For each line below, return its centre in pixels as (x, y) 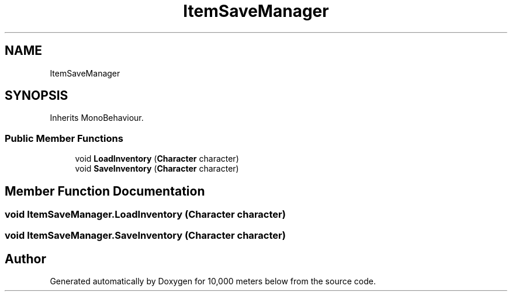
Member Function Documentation (105, 191)
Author (25, 259)
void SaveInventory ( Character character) (157, 169)
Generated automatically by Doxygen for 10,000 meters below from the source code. (213, 281)
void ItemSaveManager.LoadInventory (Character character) (145, 215)
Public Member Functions (64, 138)
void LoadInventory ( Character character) (157, 159)
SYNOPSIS (37, 96)
